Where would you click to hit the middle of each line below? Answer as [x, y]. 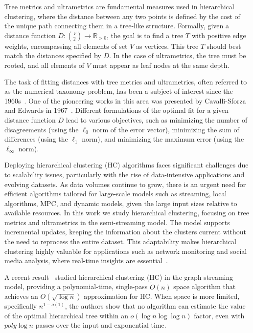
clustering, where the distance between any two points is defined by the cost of [122, 16]
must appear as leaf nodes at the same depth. [161, 65]
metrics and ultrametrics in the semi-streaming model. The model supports [117, 222]
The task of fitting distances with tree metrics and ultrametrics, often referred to [126, 81]
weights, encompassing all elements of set [66, 46]
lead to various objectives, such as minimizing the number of [157, 119]
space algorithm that [205, 286]
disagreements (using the [42, 129]
